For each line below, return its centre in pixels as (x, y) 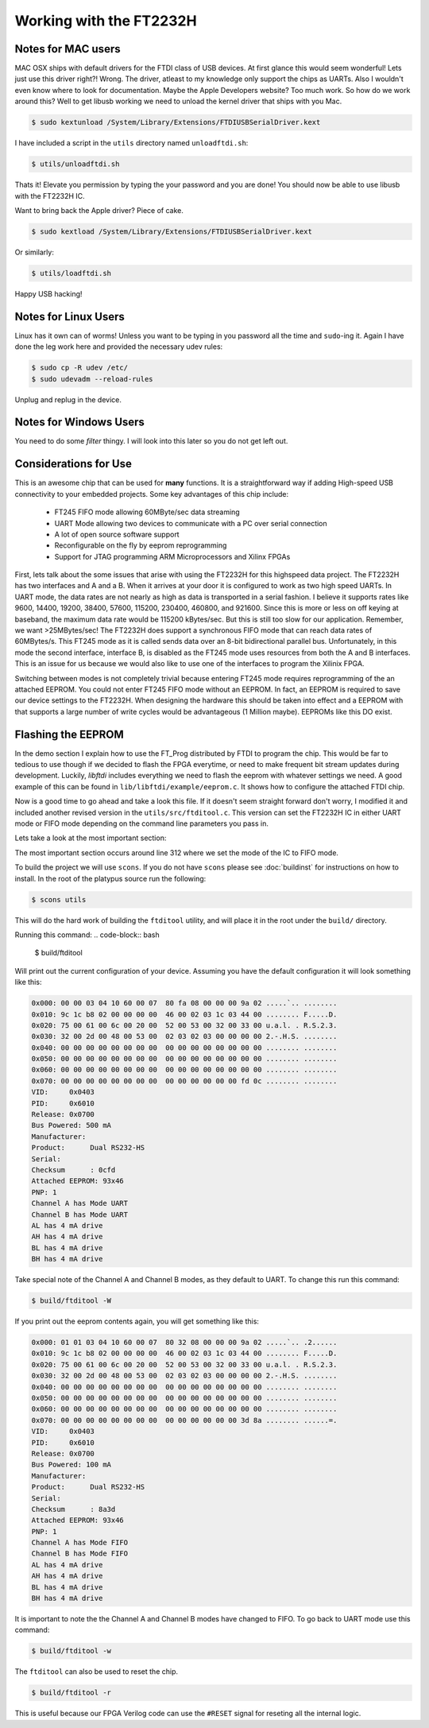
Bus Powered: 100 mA (71, 1465)
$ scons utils (59, 899)
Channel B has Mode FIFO (80, 1554)
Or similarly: (35, 252)
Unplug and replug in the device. (68, 399)
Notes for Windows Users (79, 422)
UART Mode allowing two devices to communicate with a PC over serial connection (191, 523)
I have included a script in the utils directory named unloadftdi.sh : (131, 143)
